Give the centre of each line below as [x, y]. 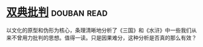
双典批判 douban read [57, 12]
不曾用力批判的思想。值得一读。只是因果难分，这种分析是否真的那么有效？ [104, 37]
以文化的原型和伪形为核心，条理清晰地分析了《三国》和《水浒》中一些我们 [99, 30]
